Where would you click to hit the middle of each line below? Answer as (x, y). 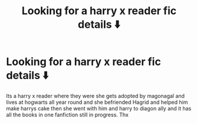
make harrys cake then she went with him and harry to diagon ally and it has (99, 108)
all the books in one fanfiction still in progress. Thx (67, 115)
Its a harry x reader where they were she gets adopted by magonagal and (95, 96)
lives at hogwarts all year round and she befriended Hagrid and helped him (97, 102)
